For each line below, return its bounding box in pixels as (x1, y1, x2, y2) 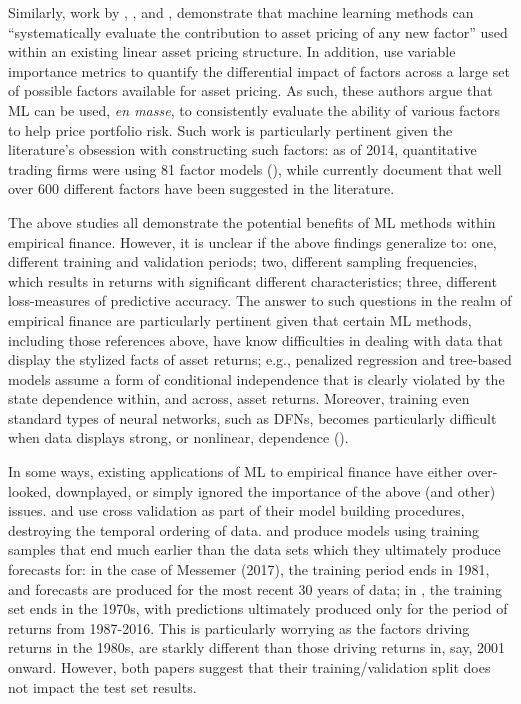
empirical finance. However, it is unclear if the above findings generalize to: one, (8, 231, 497, 252)
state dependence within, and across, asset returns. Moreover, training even (8, 388, 470, 409)
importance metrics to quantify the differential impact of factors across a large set (8, 60, 510, 81)
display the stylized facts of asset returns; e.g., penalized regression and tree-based (8, 349, 512, 370)
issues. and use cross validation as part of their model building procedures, (8, 500, 465, 521)
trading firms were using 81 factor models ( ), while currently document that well (8, 158, 502, 179)
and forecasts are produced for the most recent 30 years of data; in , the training (8, 578, 503, 599)
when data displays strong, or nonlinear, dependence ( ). (8, 427, 349, 448)
